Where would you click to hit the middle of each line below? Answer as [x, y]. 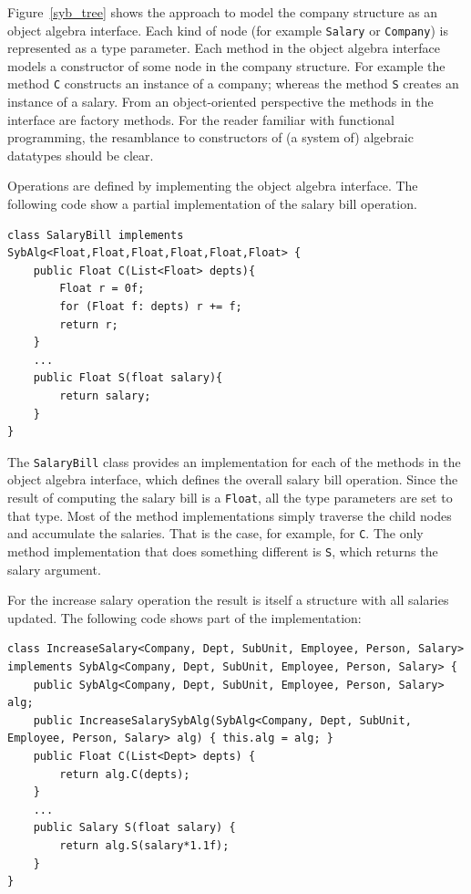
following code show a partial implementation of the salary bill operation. [212, 204]
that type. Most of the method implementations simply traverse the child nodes [230, 515]
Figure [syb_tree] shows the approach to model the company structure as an [223, 12]
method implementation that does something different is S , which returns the [223, 551]
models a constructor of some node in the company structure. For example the [226, 65]
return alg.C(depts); [125, 774]
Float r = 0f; [102, 289]
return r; [89, 324]
